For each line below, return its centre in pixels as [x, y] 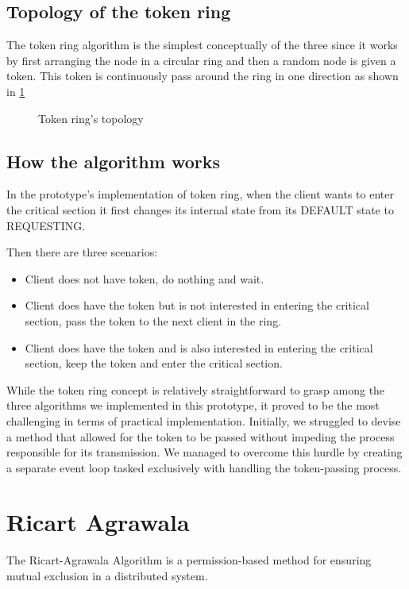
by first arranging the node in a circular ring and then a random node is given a [201, 60]
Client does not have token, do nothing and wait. [145, 278]
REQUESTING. [46, 225]
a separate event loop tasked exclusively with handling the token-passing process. [204, 467]
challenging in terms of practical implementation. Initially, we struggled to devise [204, 420]
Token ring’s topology [91, 118]
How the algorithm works [114, 161]
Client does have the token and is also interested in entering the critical [199, 347]
